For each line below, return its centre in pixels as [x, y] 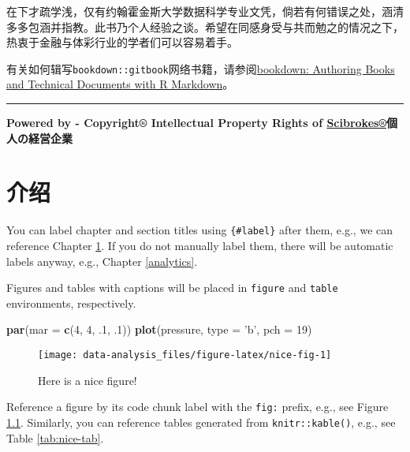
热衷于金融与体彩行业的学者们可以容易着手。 [122, 42]
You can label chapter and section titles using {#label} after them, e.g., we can [200, 230]
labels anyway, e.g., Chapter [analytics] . [102, 261]
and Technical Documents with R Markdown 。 [120, 84]
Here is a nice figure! [88, 380]
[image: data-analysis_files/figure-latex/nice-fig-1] [185, 355]
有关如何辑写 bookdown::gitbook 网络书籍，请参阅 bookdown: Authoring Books [201, 68]
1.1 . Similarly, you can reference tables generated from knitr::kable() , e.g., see [201, 422]
